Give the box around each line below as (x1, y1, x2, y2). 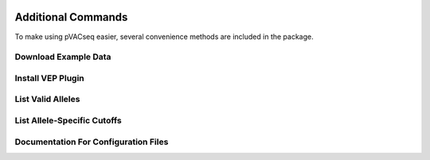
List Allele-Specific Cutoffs (14, 115, 123, 126)
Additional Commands (14, 10, 128, 24)
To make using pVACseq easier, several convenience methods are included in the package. (14, 32, 314, 41)
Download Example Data (14, 52, 111, 63)
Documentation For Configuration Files (14, 136, 169, 147)
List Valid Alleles (14, 94, 80, 105)
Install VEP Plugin (14, 72, 85, 84)
